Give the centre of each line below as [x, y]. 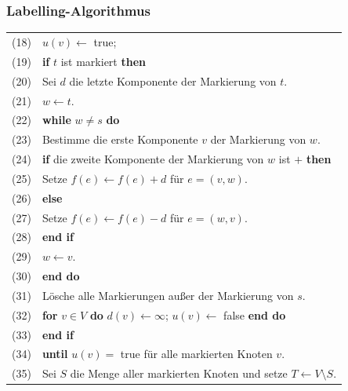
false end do [255, 314]
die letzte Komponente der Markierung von [173, 80]
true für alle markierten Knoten [196, 354]
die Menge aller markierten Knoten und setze [179, 373]
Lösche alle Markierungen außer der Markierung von [168, 295]
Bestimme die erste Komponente [120, 139]
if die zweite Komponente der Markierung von [153, 159]
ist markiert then [103, 61]
